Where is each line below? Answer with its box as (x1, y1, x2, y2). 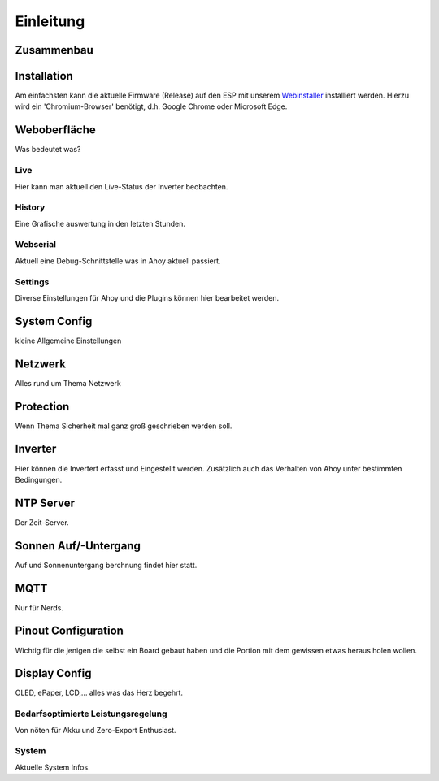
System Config (15, 314, 93, 328)
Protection (15, 399, 70, 414)
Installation (15, 69, 73, 83)
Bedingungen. (15, 475, 63, 484)
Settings (15, 276, 50, 288)
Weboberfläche (15, 123, 97, 137)
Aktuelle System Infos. (15, 762, 90, 772)
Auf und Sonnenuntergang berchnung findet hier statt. (15, 560, 198, 570)
